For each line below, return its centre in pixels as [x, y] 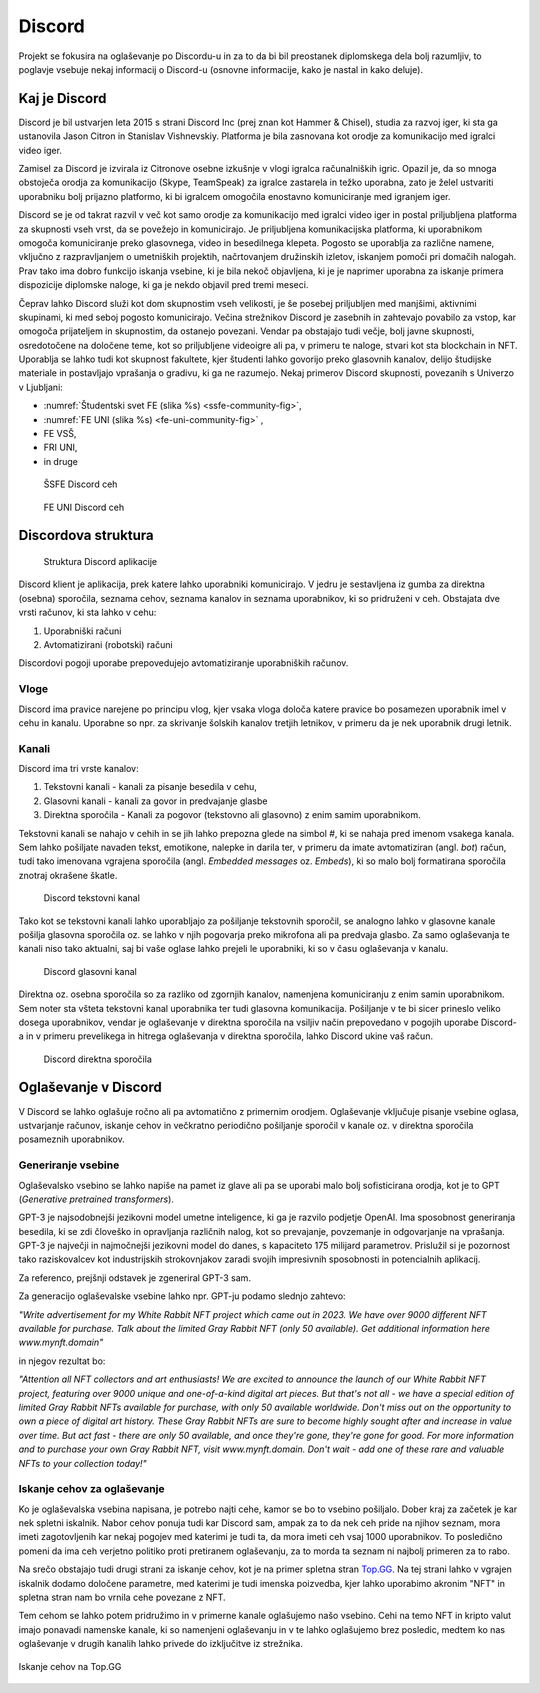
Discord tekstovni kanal [91, 898]
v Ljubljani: [41, 387]
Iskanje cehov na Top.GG [70, 1666]
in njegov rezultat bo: [62, 1361]
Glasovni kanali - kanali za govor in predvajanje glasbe [155, 801]
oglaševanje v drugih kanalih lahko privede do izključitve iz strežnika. [161, 1644]
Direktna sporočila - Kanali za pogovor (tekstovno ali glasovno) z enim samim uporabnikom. [232, 815]
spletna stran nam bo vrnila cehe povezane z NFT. [122, 1597]
